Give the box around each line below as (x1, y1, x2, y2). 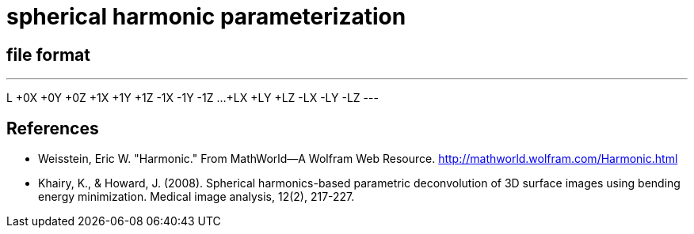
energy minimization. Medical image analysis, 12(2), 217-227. (38, 190, 355, 204)
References (6, 118, 99, 138)
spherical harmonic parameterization (6, 3, 406, 30)
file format (6, 44, 90, 65)
